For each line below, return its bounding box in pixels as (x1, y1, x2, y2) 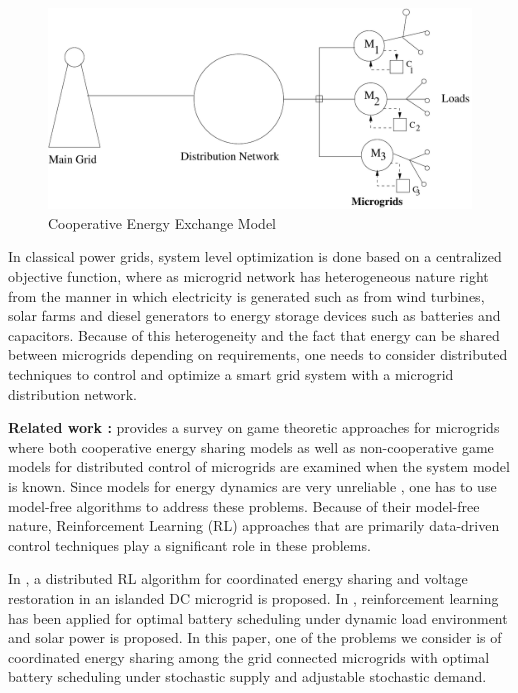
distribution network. (8, 383, 137, 404)
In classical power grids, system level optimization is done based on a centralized (8, 246, 502, 267)
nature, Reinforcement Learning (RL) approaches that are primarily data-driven (8, 515, 500, 536)
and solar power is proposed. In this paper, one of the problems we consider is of (8, 627, 502, 648)
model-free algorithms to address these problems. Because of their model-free (8, 495, 480, 516)
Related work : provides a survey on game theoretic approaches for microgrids (8, 417, 500, 438)
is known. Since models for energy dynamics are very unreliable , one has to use (8, 475, 497, 496)
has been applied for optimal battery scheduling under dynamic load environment (8, 607, 508, 628)
